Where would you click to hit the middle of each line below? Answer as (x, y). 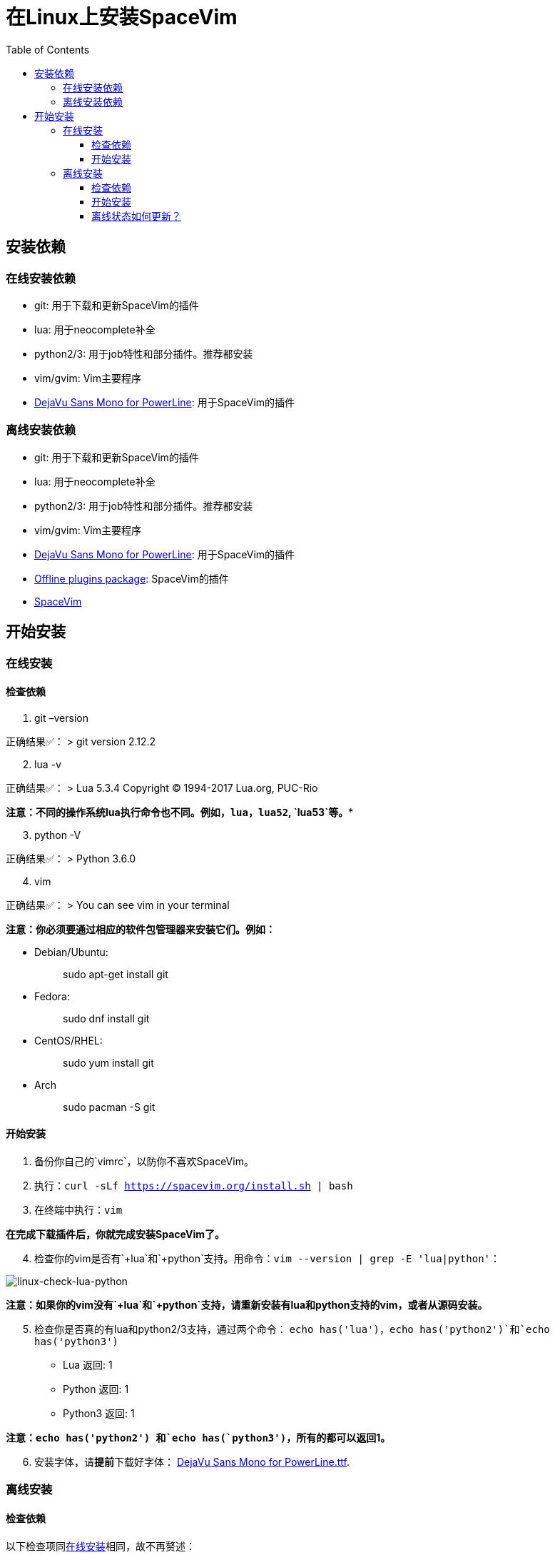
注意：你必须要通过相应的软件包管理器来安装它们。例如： (141, 929)
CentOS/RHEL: (68, 1040)
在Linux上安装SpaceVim (122, 17)
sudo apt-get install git (116, 974)
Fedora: (52, 996)
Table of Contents (48, 49)
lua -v (48, 764)
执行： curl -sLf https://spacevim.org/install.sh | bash (194, 1186)
